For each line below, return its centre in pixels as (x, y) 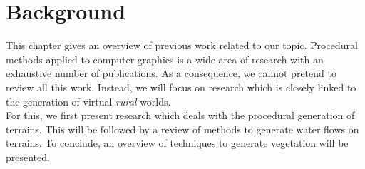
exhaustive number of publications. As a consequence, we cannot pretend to (171, 73)
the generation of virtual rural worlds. (88, 101)
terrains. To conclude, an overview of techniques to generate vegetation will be (177, 143)
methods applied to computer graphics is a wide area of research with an (165, 59)
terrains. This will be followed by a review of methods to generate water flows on (182, 129)
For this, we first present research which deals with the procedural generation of (180, 115)
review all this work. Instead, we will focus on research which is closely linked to (181, 87)
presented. (28, 157)
